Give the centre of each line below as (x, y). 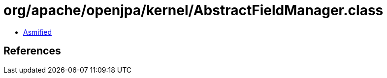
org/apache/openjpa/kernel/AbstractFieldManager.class (193, 10)
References (32, 51)
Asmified (38, 32)
